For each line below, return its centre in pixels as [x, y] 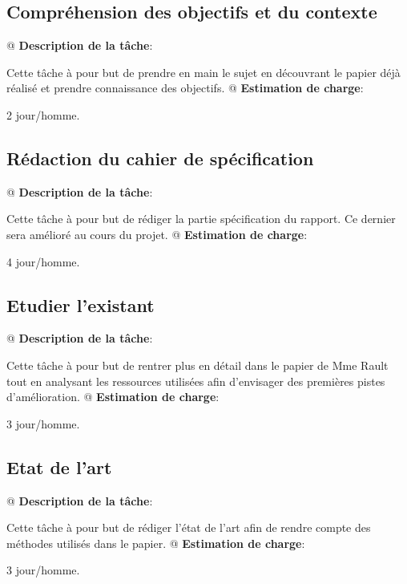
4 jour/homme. [43, 261]
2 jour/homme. [43, 114]
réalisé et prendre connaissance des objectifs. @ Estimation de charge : [185, 88]
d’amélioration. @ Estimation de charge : [113, 397]
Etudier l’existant [81, 304]
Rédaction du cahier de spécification [160, 158]
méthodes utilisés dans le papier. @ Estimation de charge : [156, 543]
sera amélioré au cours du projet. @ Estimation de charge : [157, 234]
